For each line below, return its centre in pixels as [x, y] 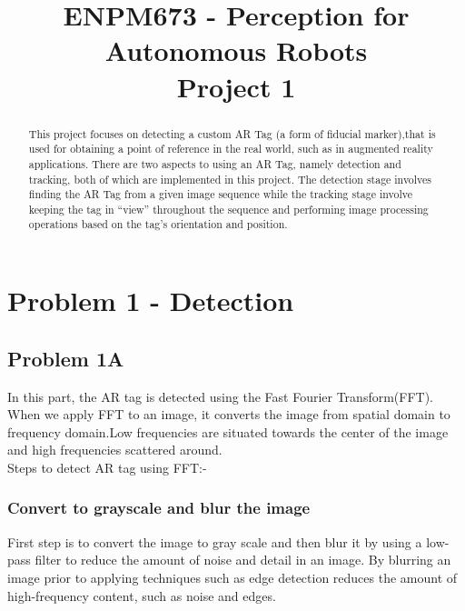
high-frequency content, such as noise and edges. [142, 595]
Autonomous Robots [236, 50]
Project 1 [236, 86]
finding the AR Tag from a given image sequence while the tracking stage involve [220, 194]
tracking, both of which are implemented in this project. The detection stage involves [230, 179]
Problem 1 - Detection [151, 300]
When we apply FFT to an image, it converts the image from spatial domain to [229, 414]
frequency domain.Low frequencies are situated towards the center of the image [228, 431]
